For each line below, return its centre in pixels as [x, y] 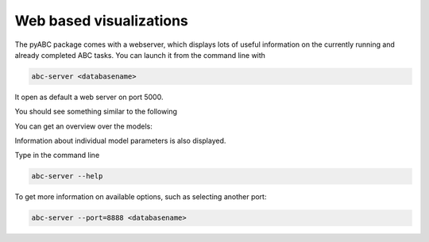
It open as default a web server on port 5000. [89, 97]
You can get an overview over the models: [83, 126]
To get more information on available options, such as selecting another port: [141, 197]
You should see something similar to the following [96, 112]
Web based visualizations [101, 21]
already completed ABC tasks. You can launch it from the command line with [140, 55]
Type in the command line [57, 156]
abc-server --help [67, 176]
